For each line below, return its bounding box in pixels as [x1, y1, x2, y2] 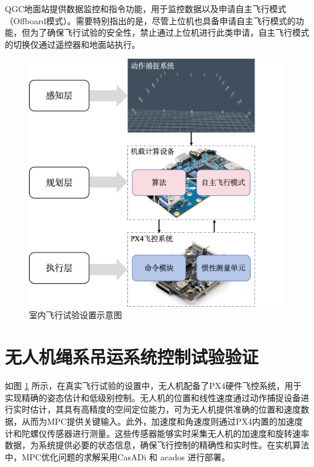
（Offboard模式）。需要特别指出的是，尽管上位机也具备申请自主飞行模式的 [5, 14, 296, 27]
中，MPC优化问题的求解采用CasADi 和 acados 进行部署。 [5, 450, 230, 463]
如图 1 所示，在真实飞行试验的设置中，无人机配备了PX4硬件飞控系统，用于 [5, 379, 302, 392]
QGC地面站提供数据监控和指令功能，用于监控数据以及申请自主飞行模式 [5, 2, 286, 15]
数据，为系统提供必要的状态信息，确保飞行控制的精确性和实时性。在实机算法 [5, 439, 309, 451]
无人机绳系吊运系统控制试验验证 [5, 344, 259, 369]
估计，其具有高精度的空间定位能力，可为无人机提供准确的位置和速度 [30, 403, 301, 416]
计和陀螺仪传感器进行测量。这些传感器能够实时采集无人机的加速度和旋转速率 [5, 426, 309, 439]
